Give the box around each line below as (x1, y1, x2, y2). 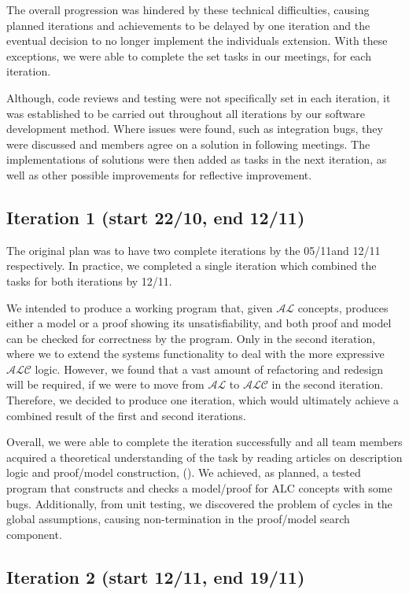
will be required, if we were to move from (6, 376, 204, 393)
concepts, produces (297, 299, 389, 315)
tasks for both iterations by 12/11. (6, 272, 172, 289)
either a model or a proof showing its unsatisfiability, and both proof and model (6, 315, 392, 331)
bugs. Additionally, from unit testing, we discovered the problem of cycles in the (6, 495, 392, 511)
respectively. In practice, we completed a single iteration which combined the (6, 257, 377, 274)
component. (6, 526, 62, 542)
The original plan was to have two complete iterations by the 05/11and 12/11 (6, 242, 381, 258)
